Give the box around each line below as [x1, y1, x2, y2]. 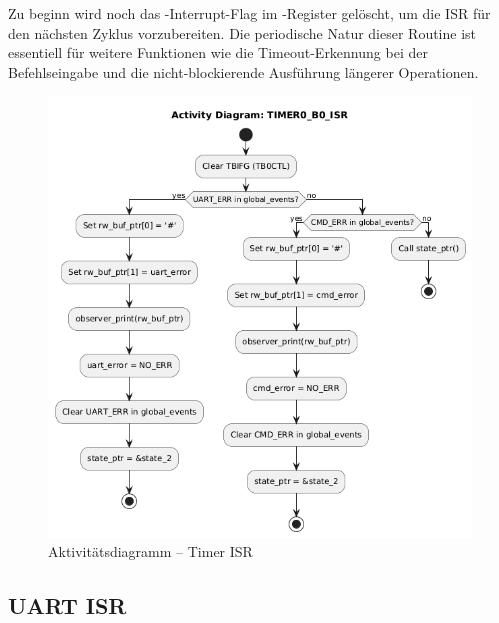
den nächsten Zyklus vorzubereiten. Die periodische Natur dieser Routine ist [8, 22, 477, 43]
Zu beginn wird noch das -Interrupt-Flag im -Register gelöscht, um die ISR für [8, 3, 491, 23]
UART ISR [8, 590, 127, 621]
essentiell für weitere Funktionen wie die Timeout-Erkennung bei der [8, 42, 428, 63]
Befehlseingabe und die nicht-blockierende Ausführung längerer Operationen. [8, 61, 479, 82]
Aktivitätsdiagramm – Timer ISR [48, 541, 253, 562]
